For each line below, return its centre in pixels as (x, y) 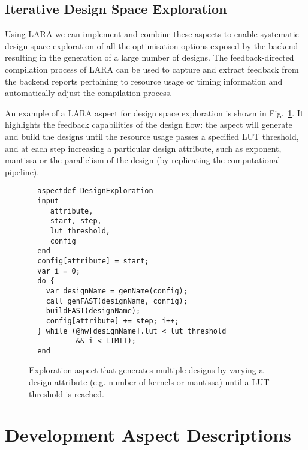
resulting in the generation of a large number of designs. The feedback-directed (150, 57)
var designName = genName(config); (117, 291)
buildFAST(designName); (93, 311)
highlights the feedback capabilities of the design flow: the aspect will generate (149, 124)
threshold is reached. (67, 393)
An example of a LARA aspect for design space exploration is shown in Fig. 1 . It (154, 112)
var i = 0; (59, 271)
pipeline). (22, 171)
